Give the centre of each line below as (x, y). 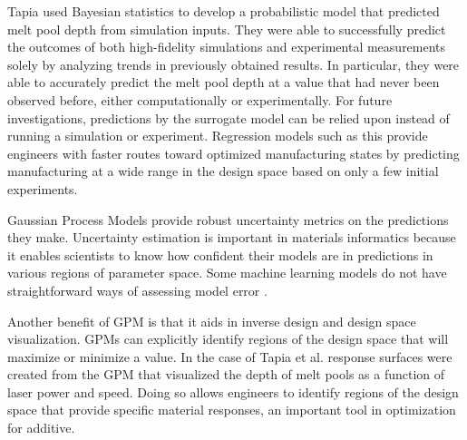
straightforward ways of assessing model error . (137, 290)
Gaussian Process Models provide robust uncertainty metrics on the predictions (228, 219)
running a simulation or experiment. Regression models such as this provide (218, 136)
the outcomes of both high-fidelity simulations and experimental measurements (227, 47)
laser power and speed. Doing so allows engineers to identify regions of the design (233, 391)
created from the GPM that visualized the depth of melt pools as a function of (226, 374)
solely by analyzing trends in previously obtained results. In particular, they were (233, 64)
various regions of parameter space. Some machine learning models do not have (227, 273)
